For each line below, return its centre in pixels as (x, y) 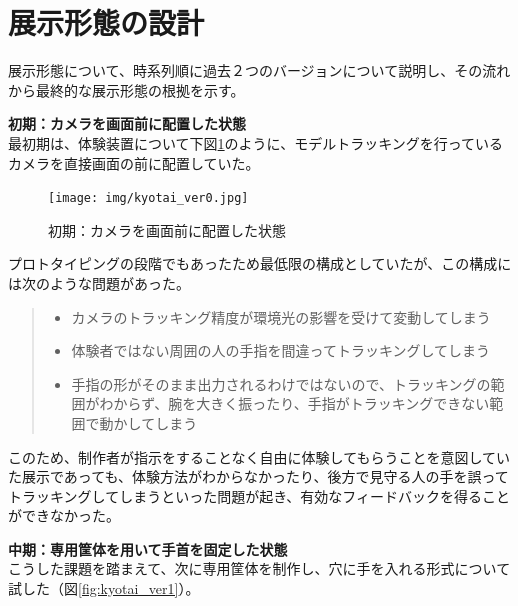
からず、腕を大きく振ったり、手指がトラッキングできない (301, 403)
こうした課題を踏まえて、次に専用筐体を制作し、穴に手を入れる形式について (259, 568)
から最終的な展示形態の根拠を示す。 (126, 89)
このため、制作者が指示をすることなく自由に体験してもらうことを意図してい (259, 456)
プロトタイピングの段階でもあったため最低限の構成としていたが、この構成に (260, 263)
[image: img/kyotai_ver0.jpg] (148, 198)
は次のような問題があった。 (99, 282)
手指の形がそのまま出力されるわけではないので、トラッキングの (281, 383)
